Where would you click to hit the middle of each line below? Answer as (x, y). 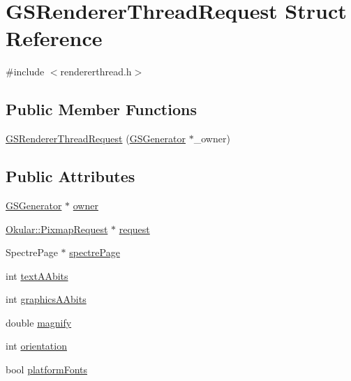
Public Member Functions (101, 109)
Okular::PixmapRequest (57, 229)
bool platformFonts (47, 369)
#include (25, 72)
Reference (54, 38)
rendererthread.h (96, 72)
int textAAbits (37, 275)
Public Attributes (70, 176)
